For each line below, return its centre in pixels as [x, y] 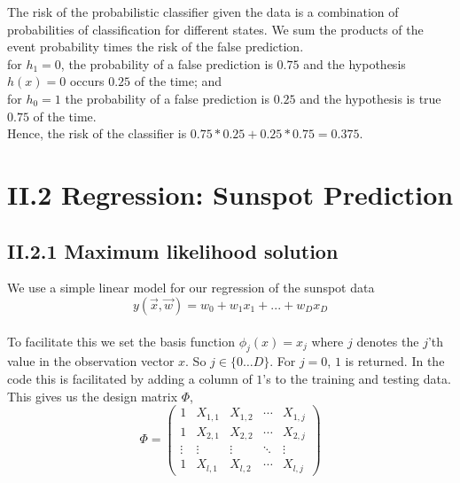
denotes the [388, 341]
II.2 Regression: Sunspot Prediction [230, 194]
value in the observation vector [91, 361]
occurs [87, 81]
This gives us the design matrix [93, 396]
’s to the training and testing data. [357, 378]
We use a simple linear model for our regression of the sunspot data [191, 288]
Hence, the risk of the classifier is [97, 133]
